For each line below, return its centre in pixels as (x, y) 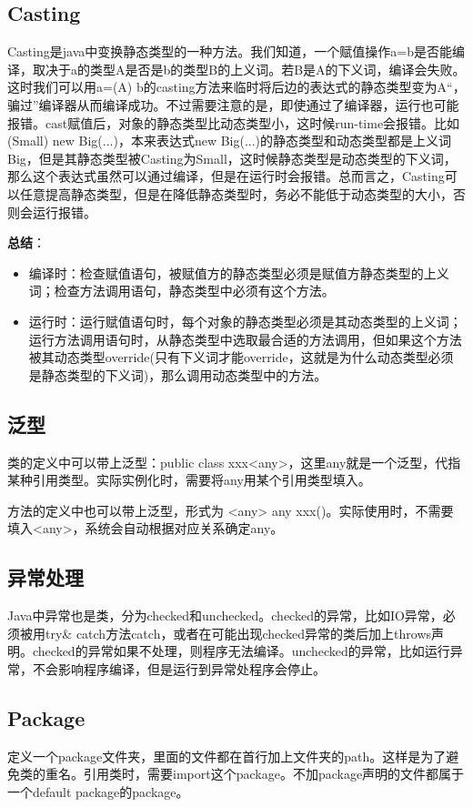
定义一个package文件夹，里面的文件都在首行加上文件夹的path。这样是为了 (227, 756)
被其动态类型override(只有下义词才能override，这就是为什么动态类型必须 (241, 357)
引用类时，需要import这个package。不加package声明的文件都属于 (274, 774)
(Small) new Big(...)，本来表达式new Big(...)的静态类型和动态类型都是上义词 (230, 141)
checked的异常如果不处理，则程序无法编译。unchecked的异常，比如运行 (241, 651)
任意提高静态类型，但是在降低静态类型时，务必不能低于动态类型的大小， (236, 193)
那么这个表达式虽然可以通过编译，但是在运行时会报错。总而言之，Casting (226, 176)
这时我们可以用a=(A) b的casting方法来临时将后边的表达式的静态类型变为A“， (236, 87)
